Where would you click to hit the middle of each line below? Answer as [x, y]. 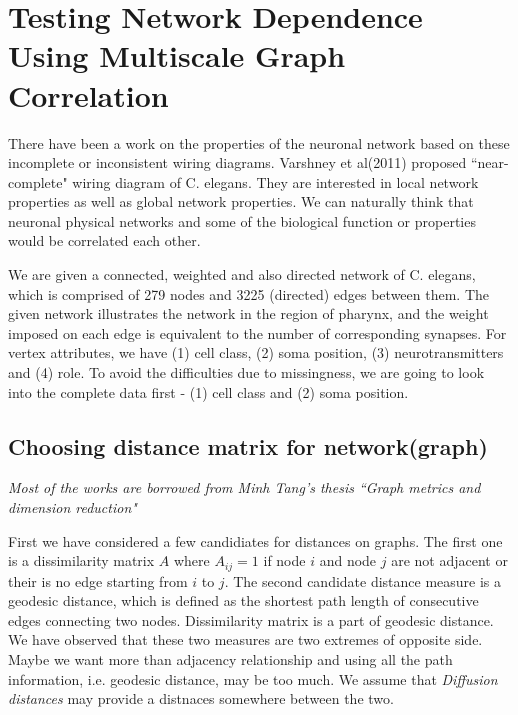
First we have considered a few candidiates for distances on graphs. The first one [255, 540]
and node [348, 560]
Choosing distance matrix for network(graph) [248, 445]
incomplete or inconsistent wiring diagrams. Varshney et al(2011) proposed [237, 162]
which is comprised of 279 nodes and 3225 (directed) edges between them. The [248, 293]
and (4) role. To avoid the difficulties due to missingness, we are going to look [246, 372]
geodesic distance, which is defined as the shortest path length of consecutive [243, 600]
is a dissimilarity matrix [81, 560]
